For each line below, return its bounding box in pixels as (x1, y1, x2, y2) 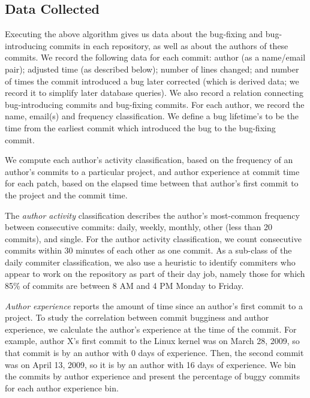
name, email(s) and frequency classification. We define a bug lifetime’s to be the (5, 110, 299, 122)
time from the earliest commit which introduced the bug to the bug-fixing (5, 121, 276, 134)
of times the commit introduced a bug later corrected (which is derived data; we (5, 74, 299, 87)
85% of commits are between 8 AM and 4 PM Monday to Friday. (5, 279, 244, 292)
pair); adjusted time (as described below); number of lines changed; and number (5, 62, 299, 75)
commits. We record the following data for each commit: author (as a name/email (5, 51, 306, 64)
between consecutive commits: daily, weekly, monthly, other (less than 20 (5, 221, 272, 233)
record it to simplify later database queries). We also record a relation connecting (5, 86, 303, 99)
